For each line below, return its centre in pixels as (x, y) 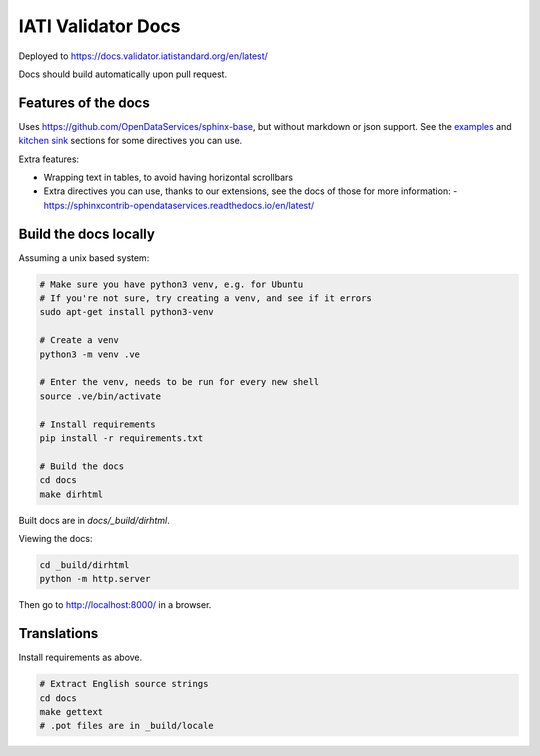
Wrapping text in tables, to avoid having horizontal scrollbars (168, 177)
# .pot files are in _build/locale (126, 726)
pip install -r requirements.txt (121, 438)
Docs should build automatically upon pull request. (123, 74)
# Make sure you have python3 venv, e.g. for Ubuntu (171, 284)
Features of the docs (84, 102)
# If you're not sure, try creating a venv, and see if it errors (205, 298)
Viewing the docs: (55, 538)
